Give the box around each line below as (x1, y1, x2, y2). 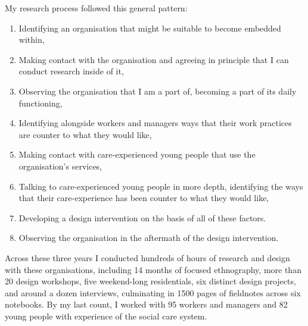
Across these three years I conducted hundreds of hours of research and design (5, 251, 290, 264)
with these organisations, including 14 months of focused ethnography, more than (5, 263, 301, 275)
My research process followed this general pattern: (5, 2, 188, 14)
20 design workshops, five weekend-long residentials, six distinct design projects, (5, 275, 296, 287)
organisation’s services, (18, 159, 102, 172)
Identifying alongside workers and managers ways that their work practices (18, 117, 292, 129)
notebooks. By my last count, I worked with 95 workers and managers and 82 (5, 298, 288, 311)
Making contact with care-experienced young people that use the (18, 148, 256, 161)
